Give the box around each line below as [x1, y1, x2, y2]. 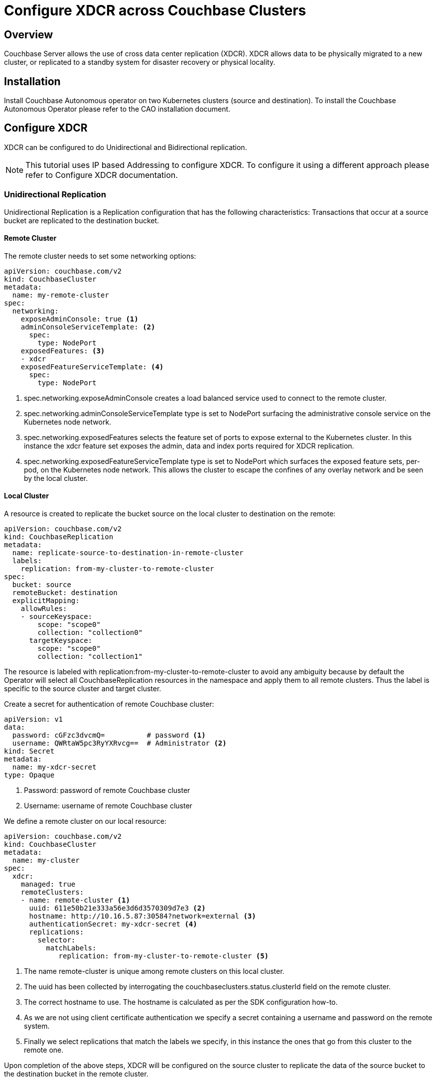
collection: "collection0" [37, 628, 143, 637]
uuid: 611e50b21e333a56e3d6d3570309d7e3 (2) [29, 904, 206, 913]
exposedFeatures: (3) [20, 346, 105, 355]
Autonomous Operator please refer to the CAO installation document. [4, 105, 231, 114]
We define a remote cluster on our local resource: [4, 817, 167, 826]
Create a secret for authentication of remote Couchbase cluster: [4, 700, 214, 709]
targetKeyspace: [29, 636, 93, 645]
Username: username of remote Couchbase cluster [24, 801, 192, 810]
